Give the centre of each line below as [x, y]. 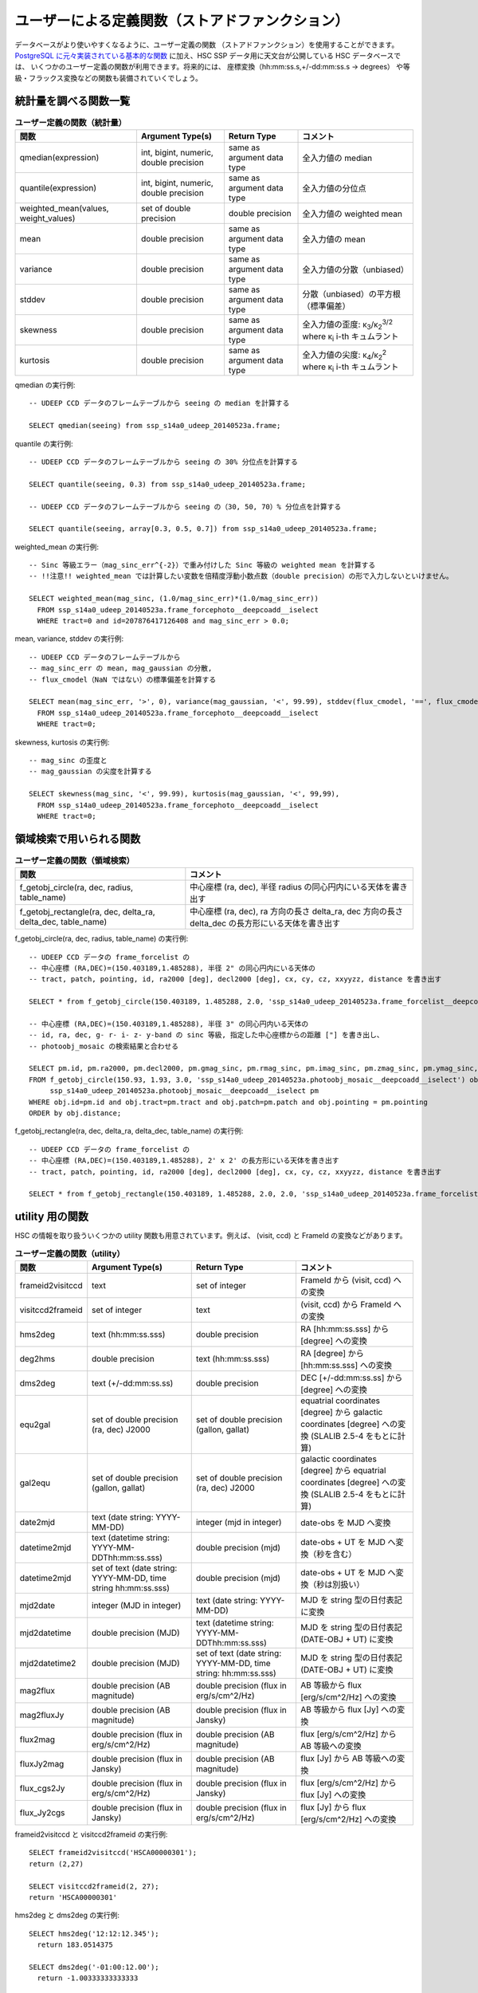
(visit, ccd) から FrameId [346, 1305]
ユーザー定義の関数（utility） [70, 1253]
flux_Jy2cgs [42, 1813]
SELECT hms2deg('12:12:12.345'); [94, 1934]
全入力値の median [337, 158]
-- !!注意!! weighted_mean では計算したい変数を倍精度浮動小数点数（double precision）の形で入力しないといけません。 [241, 576]
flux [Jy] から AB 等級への [349, 1759]
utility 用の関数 [52, 1217]
